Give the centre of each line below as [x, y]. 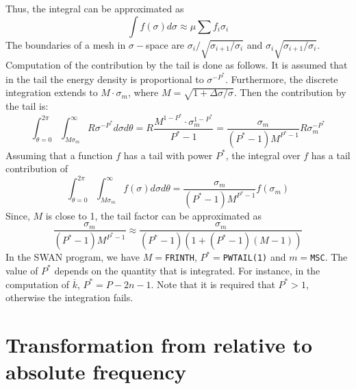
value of [22, 270]
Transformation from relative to [159, 344]
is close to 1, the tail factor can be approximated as [153, 215]
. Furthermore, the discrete [282, 79]
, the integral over [263, 155]
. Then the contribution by [290, 92]
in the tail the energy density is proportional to [105, 79]
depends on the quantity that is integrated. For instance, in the [187, 270]
